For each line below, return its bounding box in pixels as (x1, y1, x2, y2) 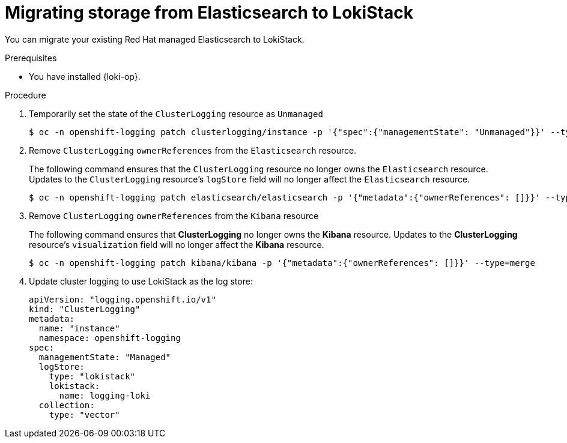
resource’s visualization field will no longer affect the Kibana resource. (29, 239, 324, 250)
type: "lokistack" (49, 371, 136, 381)
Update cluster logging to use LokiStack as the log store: (29, 276, 253, 286)
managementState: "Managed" (38, 352, 171, 362)
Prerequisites (5, 52, 57, 63)
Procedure (5, 89, 46, 100)
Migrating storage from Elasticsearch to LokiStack (5, 2, 413, 23)
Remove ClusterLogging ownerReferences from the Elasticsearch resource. (29, 145, 357, 155)
